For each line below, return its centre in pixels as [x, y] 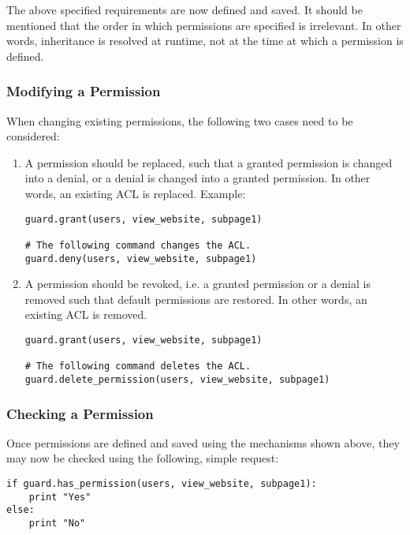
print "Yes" [60, 497]
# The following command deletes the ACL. [138, 367]
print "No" [57, 523]
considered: [33, 136]
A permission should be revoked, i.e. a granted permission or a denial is [198, 284]
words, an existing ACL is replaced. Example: [135, 193]
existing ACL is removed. [86, 314]
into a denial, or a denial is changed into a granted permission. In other [198, 178]
